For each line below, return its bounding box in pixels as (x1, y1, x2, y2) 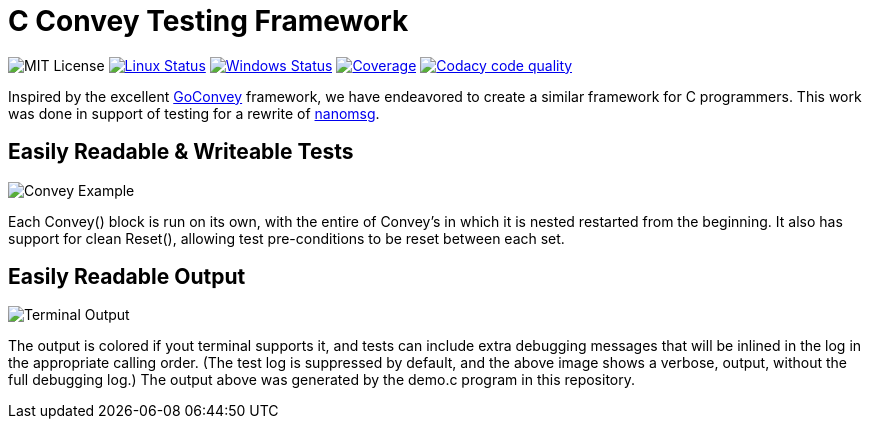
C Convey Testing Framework (8, 4, 409, 38)
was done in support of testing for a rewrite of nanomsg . (8, 104, 380, 122)
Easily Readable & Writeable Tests (8, 139, 354, 165)
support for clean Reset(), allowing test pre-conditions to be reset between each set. (8, 229, 565, 247)
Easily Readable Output (8, 264, 246, 290)
